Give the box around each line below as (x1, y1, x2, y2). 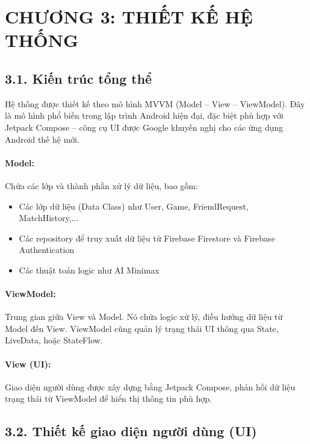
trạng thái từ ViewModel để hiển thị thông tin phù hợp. (5, 392, 212, 405)
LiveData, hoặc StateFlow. (5, 334, 103, 346)
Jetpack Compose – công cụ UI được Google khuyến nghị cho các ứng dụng (5, 120, 284, 133)
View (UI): (5, 357, 51, 370)
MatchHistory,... (19, 211, 79, 224)
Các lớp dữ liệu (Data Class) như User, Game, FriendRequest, (19, 199, 249, 212)
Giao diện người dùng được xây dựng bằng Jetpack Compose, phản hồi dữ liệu (5, 380, 296, 393)
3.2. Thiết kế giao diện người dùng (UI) (5, 422, 257, 440)
